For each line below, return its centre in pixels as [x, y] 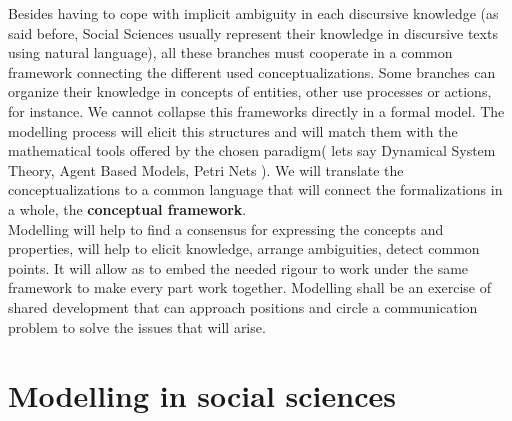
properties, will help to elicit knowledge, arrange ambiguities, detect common [244, 248]
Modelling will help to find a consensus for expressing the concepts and [226, 228]
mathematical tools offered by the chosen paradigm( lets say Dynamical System [252, 150]
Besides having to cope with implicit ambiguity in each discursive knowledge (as [253, 13]
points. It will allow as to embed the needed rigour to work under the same [238, 267]
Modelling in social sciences [202, 395]
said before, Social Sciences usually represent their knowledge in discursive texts [253, 32]
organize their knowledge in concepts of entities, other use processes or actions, [250, 91]
